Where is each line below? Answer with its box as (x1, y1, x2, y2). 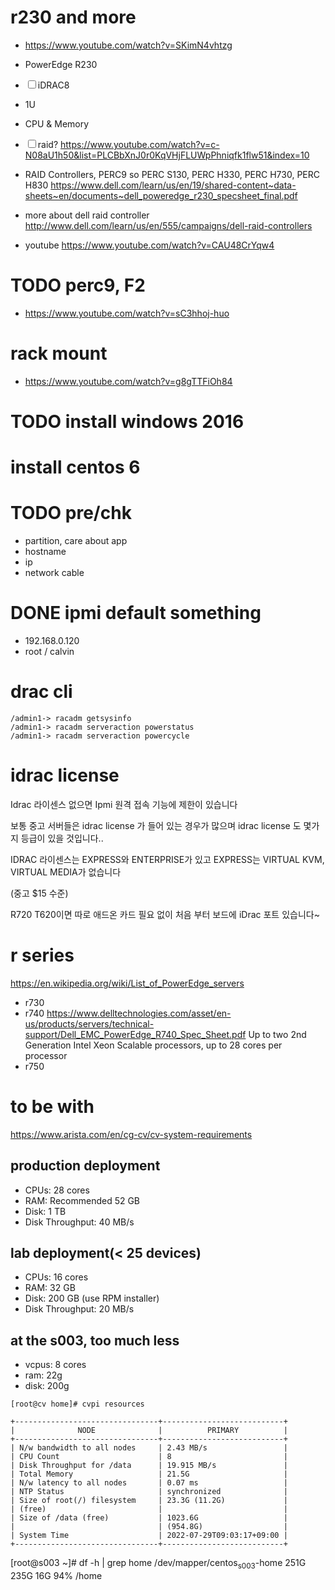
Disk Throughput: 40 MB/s (24, 1216, 135, 1228)
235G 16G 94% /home (10, 1570, 103, 1582)
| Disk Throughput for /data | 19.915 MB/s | (10, 1461, 288, 1471)
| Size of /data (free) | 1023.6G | (10, 1513, 288, 1523)
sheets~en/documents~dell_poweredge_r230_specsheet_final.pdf (24, 189, 298, 201)
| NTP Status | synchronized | (10, 1487, 288, 1497)
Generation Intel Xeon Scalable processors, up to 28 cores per (24, 1039, 283, 1051)
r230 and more (10, 6, 137, 29)
